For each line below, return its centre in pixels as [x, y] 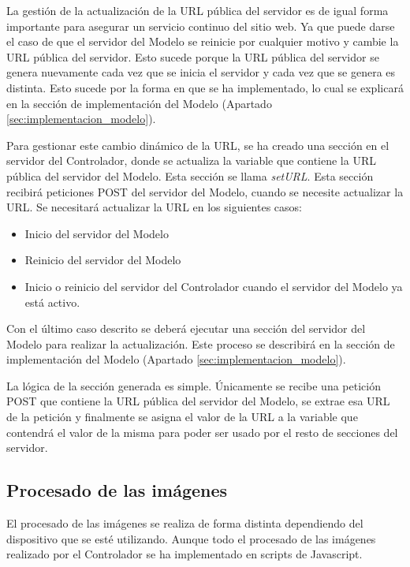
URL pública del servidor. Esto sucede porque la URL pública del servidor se [193, 56]
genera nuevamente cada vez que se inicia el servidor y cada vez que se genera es [201, 72]
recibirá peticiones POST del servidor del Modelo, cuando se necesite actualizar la [205, 191]
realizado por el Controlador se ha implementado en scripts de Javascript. [184, 554]
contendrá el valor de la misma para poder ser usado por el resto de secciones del [202, 432]
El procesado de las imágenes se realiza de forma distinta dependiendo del [185, 523]
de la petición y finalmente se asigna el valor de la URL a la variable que [182, 417]
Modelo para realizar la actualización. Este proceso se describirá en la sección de [201, 343]
